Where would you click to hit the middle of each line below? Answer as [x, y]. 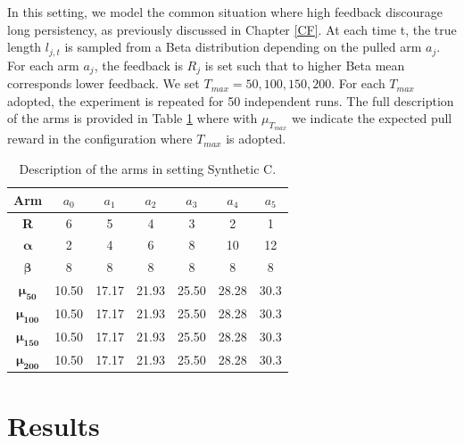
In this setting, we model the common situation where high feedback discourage [225, 12]
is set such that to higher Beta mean [305, 65]
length [25, 47]
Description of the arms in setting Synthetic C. [148, 169]
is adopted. [256, 139]
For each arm [43, 65]
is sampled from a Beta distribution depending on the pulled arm [243, 47]
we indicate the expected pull [372, 118]
